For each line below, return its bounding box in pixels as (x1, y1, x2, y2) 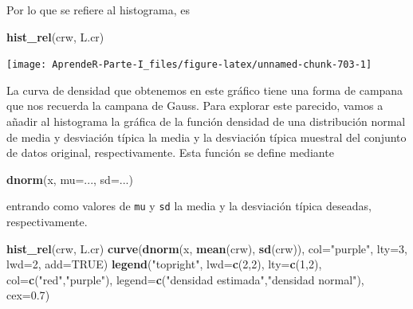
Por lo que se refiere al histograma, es (6, 2, 190, 18)
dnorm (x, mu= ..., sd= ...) (6, 170, 133, 187)
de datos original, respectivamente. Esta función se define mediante (6, 144, 334, 161)
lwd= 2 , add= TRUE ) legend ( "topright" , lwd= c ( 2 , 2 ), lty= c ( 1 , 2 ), (6, 256, 322, 272)
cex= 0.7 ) (6, 287, 50, 303)
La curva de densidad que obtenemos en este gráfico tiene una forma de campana (6, 81, 403, 98)
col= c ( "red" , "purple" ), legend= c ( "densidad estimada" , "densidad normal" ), (6, 271, 364, 287)
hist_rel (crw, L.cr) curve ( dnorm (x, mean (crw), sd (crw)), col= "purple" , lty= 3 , (6, 240, 407, 256)
